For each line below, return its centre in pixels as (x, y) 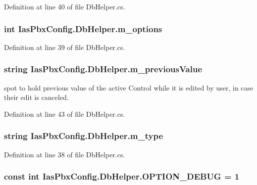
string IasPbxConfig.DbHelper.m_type (84, 136)
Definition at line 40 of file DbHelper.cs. (65, 6)
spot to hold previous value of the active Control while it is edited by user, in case (129, 87)
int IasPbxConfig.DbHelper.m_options (83, 28)
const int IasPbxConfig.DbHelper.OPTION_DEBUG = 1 (122, 176)
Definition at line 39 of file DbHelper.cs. (65, 47)
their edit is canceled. (36, 97)
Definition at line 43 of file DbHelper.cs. (65, 114)
